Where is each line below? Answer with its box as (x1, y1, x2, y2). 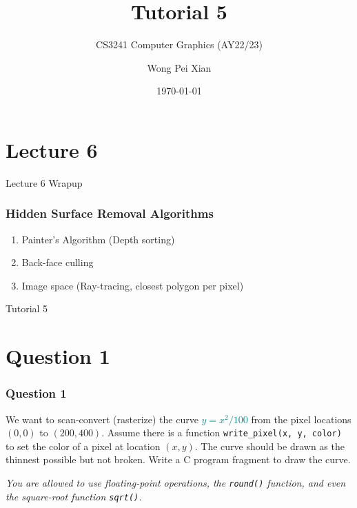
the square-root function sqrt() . (6, 489, 142, 503)
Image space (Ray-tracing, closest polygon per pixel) (21, 278, 244, 292)
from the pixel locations (251, 412, 351, 426)
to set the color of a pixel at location (6, 438, 161, 453)
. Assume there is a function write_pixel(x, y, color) (101, 425, 342, 440)
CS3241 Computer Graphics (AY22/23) (96, 37, 263, 52)
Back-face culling (21, 255, 94, 270)
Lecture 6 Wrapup (6, 175, 83, 190)
